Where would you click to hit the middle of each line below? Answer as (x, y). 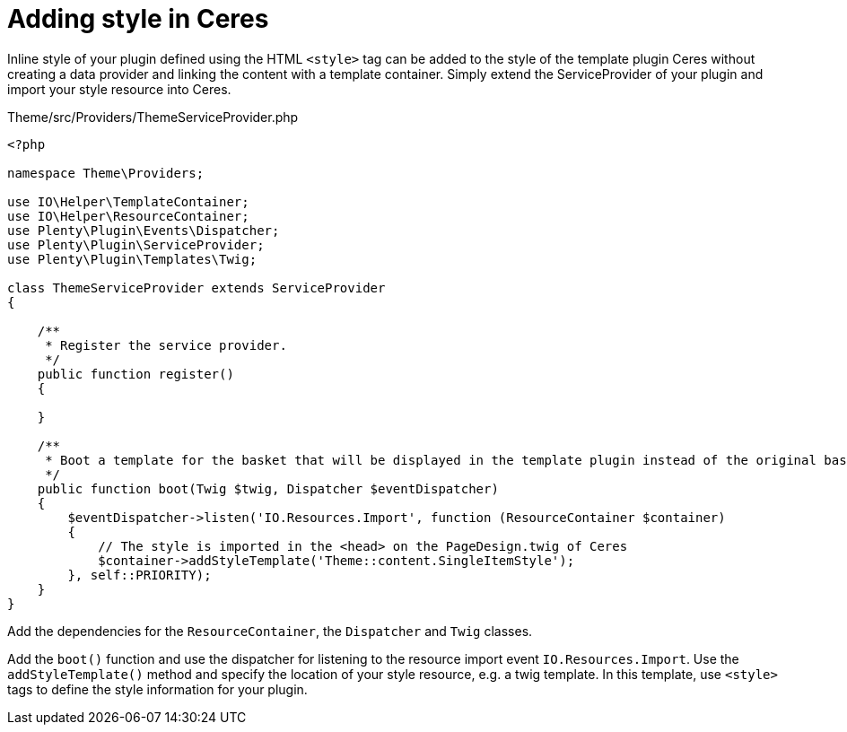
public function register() (135, 374)
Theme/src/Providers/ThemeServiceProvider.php (153, 117)
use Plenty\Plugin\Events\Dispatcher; (144, 230)
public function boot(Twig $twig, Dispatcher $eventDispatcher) (268, 488)
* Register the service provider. (166, 345)
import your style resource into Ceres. (119, 89)
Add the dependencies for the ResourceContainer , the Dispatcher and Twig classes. (270, 631)
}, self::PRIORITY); (140, 575)
